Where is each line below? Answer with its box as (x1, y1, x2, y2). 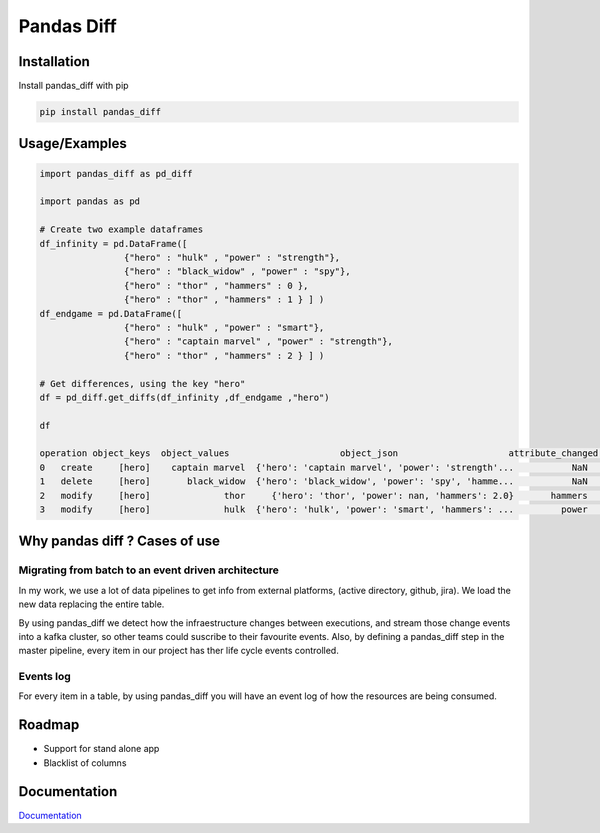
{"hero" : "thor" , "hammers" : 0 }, (123, 280, 309, 291)
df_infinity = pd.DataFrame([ (39, 238, 188, 249)
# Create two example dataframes (39, 224, 204, 235)
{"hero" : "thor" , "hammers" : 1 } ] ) (123, 294, 325, 305)
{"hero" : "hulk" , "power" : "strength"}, (123, 251, 341, 263)
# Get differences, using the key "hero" (39, 378, 246, 389)
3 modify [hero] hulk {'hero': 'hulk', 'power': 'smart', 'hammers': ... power (39, 504, 589, 515)
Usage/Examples (18, 135, 127, 152)
